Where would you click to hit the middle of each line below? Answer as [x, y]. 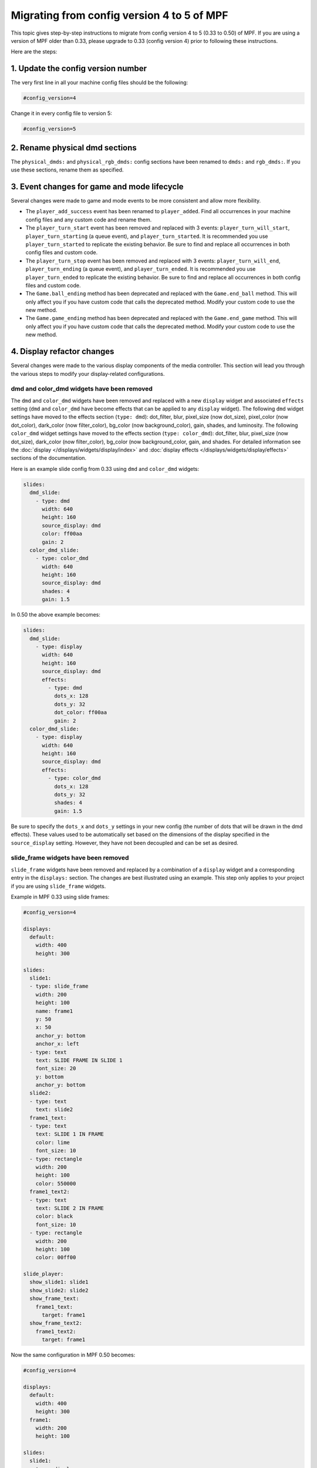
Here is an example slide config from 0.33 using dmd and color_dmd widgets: [105, 469]
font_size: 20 [56, 1068]
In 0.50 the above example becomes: [56, 615]
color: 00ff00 [56, 1257]
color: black [54, 1216]
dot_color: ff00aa [80, 713]
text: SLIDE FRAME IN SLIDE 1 [79, 1060]
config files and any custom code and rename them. [89, 220]
